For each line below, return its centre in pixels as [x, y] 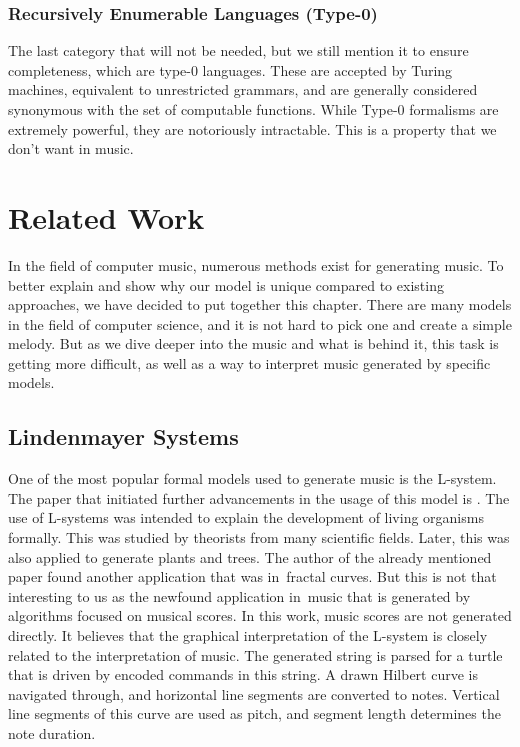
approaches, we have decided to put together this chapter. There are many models [260, 304]
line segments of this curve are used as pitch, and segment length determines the [254, 713]
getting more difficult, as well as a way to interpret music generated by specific [249, 362]
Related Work [106, 216]
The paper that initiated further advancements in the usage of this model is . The [259, 497]
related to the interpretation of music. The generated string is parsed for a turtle [255, 654]
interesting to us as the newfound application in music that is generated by [239, 595]
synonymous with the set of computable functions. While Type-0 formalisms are [253, 109]
